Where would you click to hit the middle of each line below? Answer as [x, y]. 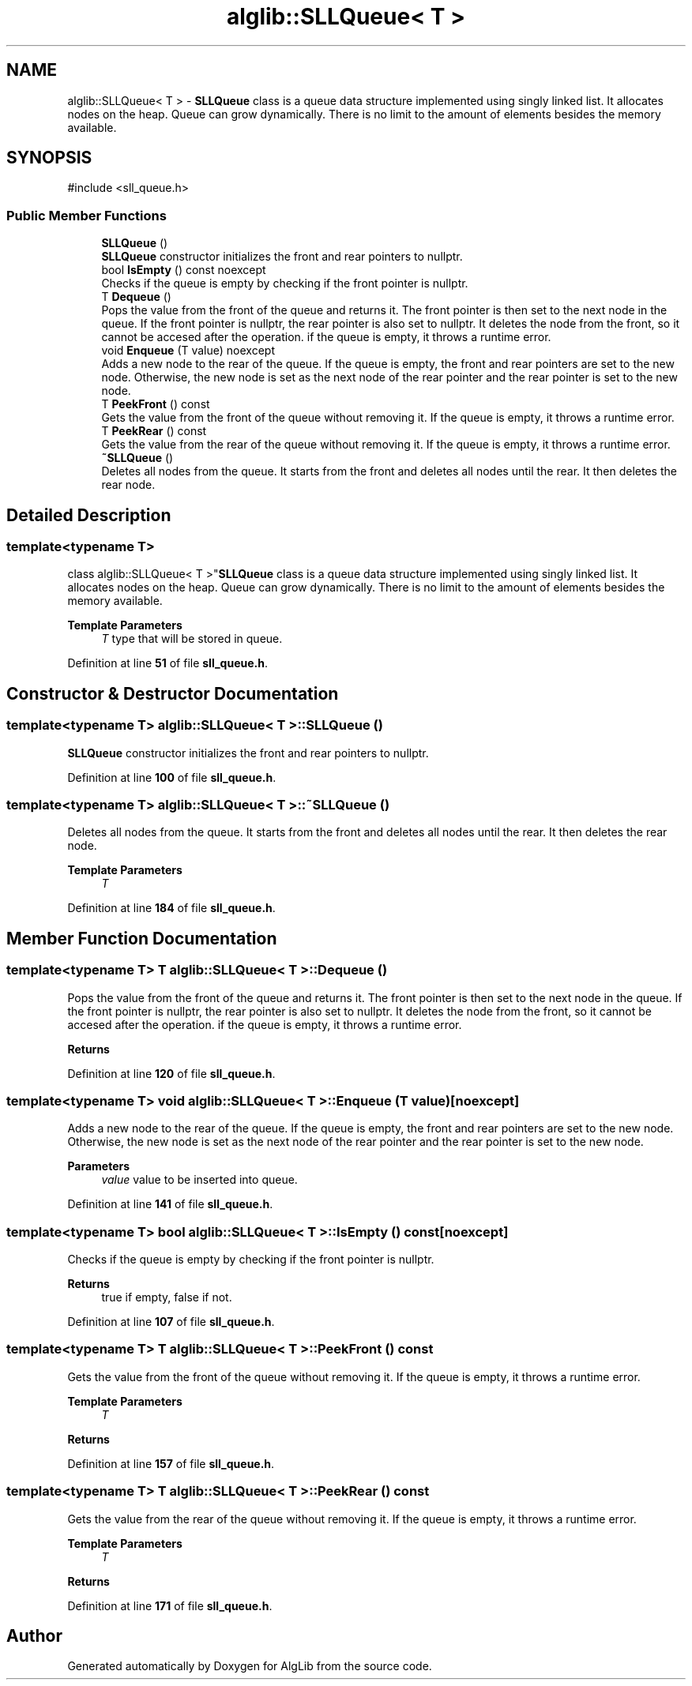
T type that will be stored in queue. [192, 639]
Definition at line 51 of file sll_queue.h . [167, 663]
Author [34, 1636]
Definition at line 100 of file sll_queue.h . [172, 777]
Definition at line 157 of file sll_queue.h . [171, 1463]
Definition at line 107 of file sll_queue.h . [171, 1322]
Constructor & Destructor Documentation [173, 693]
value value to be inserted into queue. [199, 1180]
